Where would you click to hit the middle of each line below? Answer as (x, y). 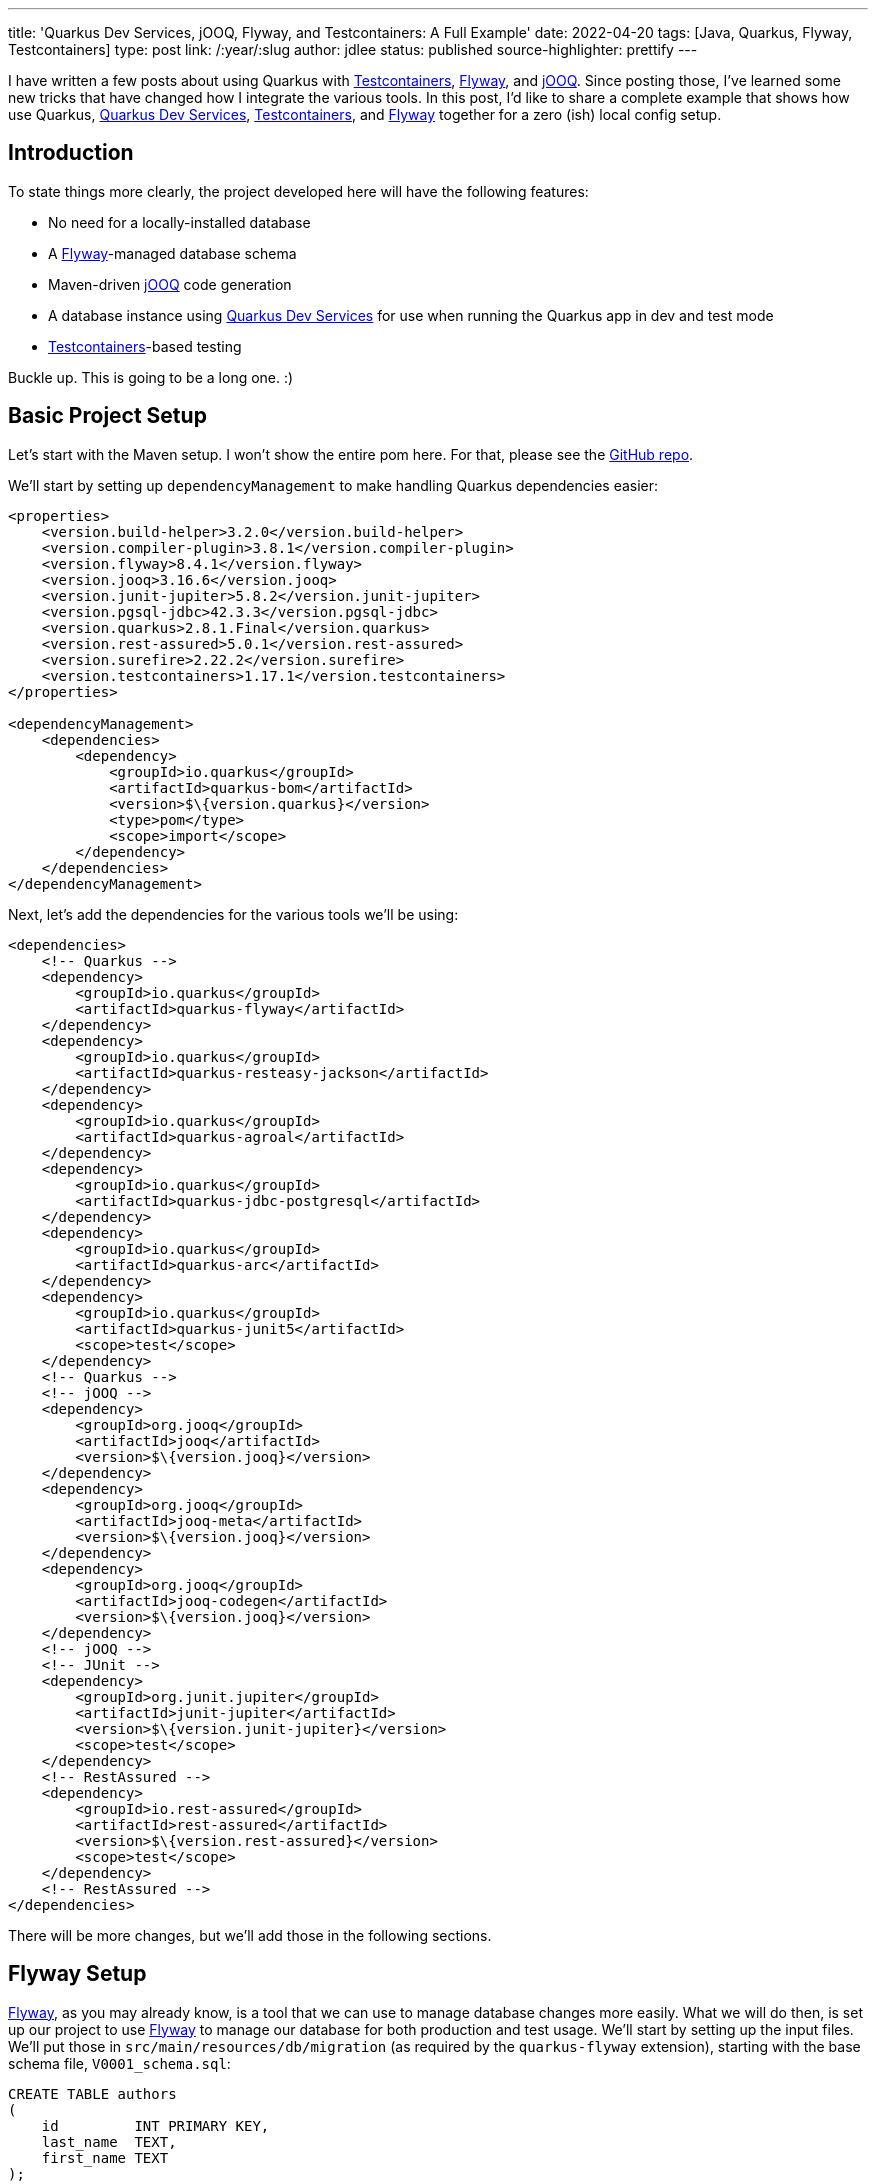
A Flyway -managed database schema (172, 253)
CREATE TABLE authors (92, 2093)
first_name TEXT (105, 2157)
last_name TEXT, (109, 2141)
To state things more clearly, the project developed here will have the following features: (298, 191)
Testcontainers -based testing (145, 346)
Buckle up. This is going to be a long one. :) (151, 377)
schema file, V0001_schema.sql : (119, 2063)
